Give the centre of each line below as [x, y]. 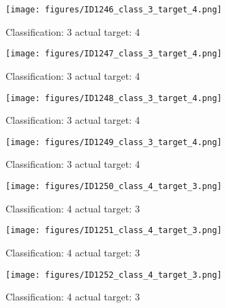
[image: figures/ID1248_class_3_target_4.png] [114, 98]
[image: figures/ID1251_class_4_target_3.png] [114, 231]
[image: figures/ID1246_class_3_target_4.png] [114, 10]
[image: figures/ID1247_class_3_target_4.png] [114, 54]
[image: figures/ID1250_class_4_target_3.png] [114, 186]
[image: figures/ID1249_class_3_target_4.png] [114, 142]
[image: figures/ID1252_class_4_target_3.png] [114, 275]
